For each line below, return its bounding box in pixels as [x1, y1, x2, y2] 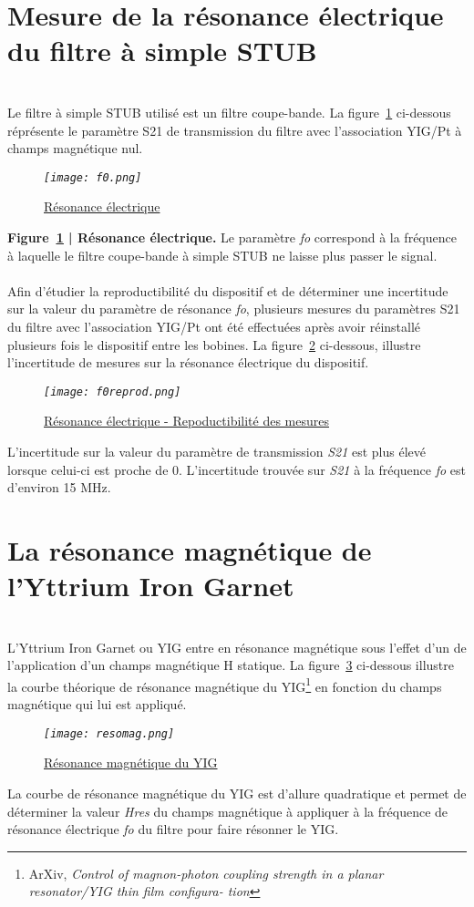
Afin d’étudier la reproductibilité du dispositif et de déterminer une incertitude [7, 281, 448, 300]
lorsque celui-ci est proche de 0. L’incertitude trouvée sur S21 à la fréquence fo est [7, 459, 466, 479]
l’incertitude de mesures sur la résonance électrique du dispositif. [7, 353, 369, 372]
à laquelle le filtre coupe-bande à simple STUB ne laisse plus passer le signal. [7, 245, 438, 264]
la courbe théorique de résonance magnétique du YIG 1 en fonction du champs [7, 674, 442, 696]
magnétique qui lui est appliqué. [7, 695, 187, 714]
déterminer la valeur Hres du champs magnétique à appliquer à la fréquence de [7, 801, 448, 820]
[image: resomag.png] [44, 727, 175, 740]
